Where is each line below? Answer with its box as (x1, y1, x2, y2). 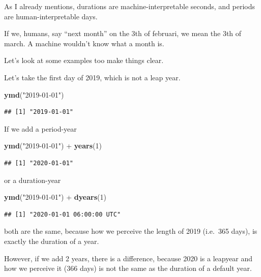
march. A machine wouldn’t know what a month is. (4, 38, 164, 48)
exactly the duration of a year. (4, 235, 99, 246)
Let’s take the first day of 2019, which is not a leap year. (4, 72, 181, 82)
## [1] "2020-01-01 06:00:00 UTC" (4, 210, 121, 218)
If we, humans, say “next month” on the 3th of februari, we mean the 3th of (4, 28, 242, 39)
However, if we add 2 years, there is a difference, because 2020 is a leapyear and (4, 253, 253, 263)
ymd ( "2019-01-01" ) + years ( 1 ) (4, 140, 102, 151)
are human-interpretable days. (4, 11, 98, 21)
